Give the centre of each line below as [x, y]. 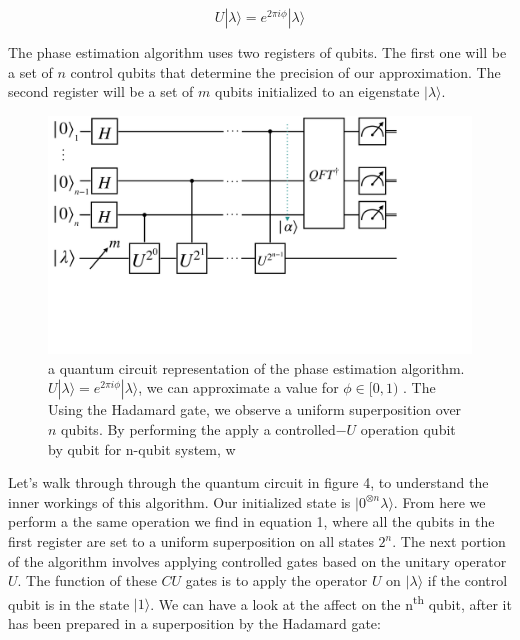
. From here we [439, 501]
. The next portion [449, 541]
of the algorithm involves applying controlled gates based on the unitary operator [257, 560]
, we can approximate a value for [238, 387]
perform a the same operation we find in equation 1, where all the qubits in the [251, 521]
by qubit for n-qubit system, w [142, 448]
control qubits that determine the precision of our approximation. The [285, 71]
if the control [467, 580]
